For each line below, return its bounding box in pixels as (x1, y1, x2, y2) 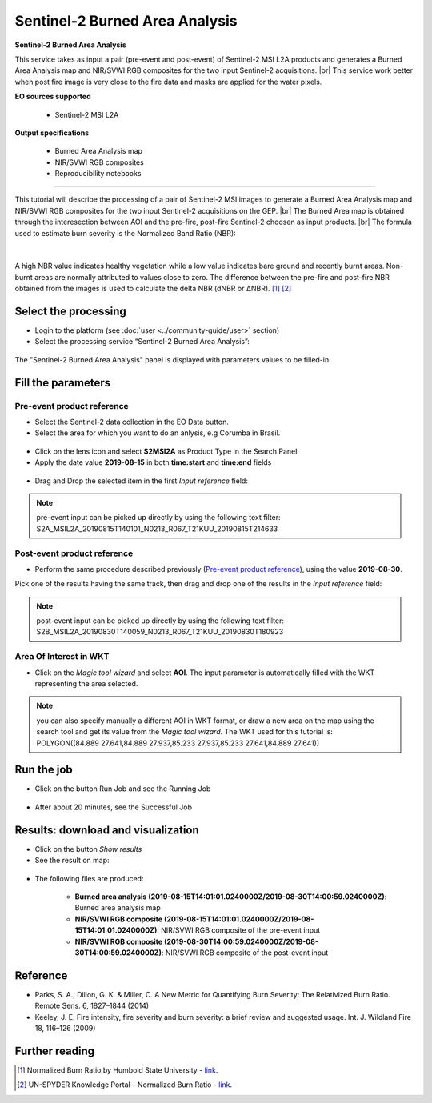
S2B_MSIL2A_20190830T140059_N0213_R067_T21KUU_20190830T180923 (36, 627, 284, 637)
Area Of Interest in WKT (14, 651, 110, 662)
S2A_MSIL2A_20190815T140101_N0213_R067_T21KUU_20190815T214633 (36, 524, 278, 534)
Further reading (14, 1044, 95, 1057)
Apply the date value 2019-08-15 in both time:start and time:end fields (34, 458, 272, 467)
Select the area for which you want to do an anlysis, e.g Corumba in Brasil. (34, 428, 281, 438)
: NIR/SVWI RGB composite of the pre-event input (157, 925, 321, 935)
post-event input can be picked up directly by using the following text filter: (36, 616, 284, 625)
